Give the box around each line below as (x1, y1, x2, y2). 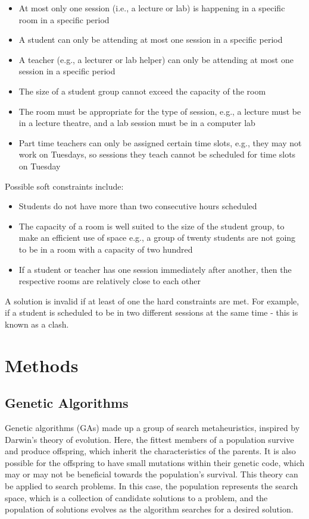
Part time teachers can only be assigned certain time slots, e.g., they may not (18, 136, 302, 149)
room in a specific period (18, 13, 110, 26)
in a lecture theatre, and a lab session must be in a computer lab (18, 117, 255, 129)
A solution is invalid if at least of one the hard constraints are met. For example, (5, 294, 299, 307)
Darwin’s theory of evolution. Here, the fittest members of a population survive (5, 433, 294, 445)
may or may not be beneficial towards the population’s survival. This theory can (5, 468, 298, 480)
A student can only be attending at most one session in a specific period (18, 33, 283, 46)
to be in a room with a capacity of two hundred (18, 243, 193, 255)
